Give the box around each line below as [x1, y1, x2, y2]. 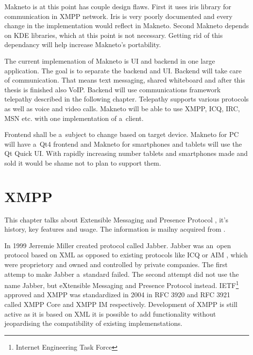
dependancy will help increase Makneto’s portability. [4, 39, 161, 50]
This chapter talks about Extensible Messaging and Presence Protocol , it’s [4, 214, 228, 224]
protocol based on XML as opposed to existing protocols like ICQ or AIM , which [4, 250, 248, 260]
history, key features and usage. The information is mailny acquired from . [4, 224, 226, 234]
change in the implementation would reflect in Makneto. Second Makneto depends [4, 20, 249, 31]
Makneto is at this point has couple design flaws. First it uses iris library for [4, 1, 231, 11]
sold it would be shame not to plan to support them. [4, 157, 161, 168]
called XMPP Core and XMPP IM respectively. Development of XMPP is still [4, 299, 238, 309]
